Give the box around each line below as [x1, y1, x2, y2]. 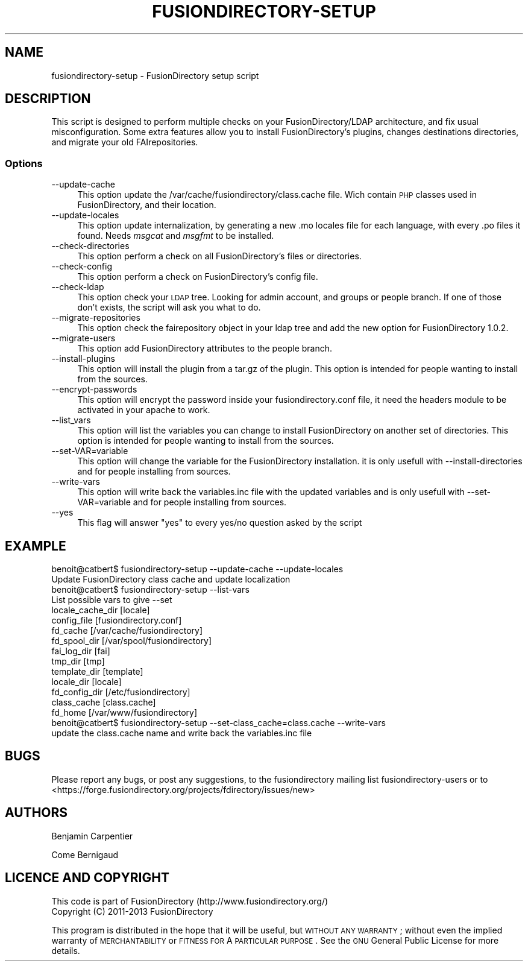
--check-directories [51, 241, 130, 251]
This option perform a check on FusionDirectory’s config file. [77, 271, 318, 282]
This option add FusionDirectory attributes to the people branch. [77, 343, 333, 354]
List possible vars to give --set [51, 595, 172, 605]
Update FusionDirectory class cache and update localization [51, 574, 291, 585]
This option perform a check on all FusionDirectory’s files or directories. [77, 251, 362, 262]
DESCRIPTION [5, 91, 91, 107]
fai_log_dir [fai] [51, 646, 110, 657]
